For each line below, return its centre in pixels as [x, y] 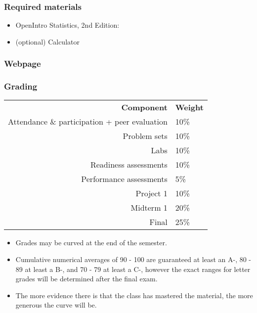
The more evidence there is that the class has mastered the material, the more [134, 295]
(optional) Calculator [47, 41]
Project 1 [151, 193]
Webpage [22, 64]
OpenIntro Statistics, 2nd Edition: [67, 25]
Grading [21, 86]
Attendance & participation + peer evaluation [88, 122]
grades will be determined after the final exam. [86, 279]
